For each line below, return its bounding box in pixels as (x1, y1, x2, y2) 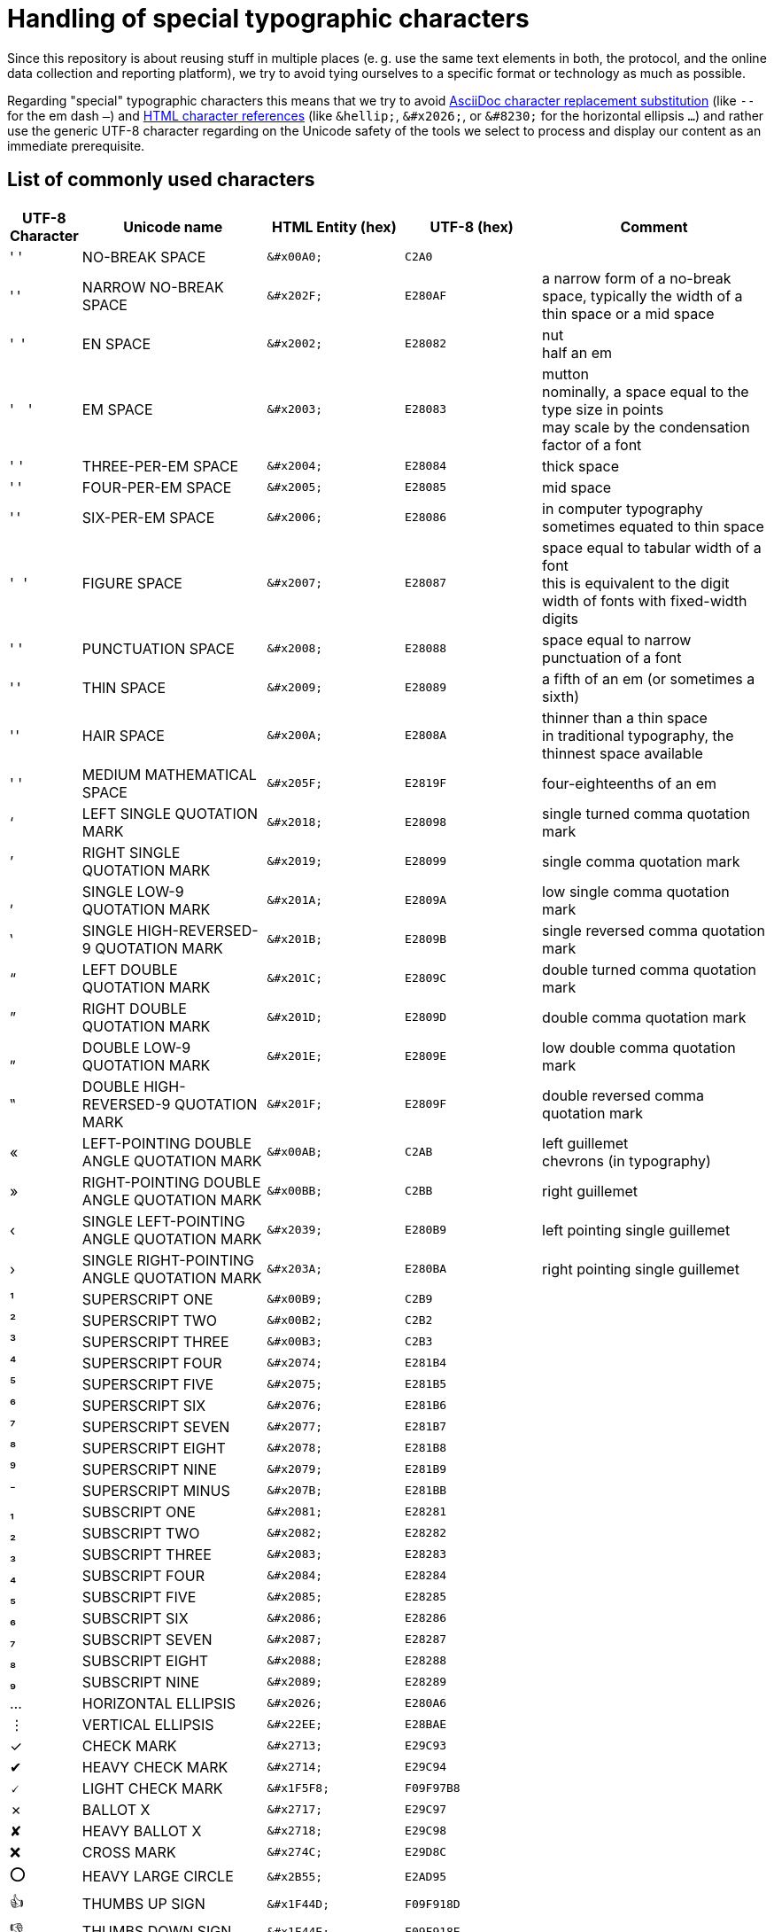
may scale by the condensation (542, 417, 750, 436)
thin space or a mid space (542, 304, 715, 323)
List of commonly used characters (7, 168, 315, 191)
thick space (542, 456, 619, 475)
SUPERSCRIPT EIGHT (81, 1438, 226, 1457)
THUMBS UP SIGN (81, 1895, 205, 1913)
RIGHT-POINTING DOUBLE (81, 1172, 261, 1191)
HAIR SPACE (81, 726, 165, 744)
